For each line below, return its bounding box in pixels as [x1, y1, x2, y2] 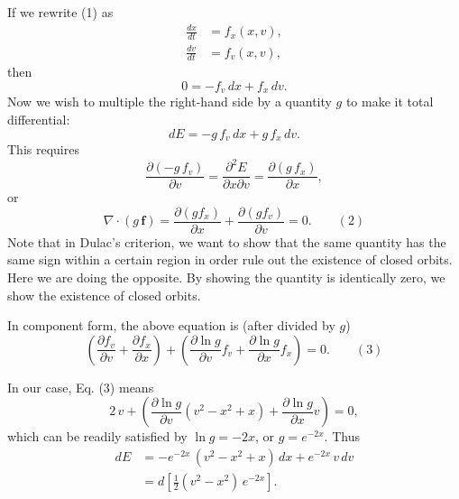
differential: [7, 109, 70, 128]
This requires [7, 140, 79, 159]
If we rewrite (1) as [7, 3, 114, 21]
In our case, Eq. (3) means [7, 377, 154, 396]
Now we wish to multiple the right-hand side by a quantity [7, 92, 332, 111]
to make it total [345, 92, 434, 111]
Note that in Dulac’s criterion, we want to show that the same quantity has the [7, 232, 446, 251]
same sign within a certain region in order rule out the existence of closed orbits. [7, 250, 453, 269]
